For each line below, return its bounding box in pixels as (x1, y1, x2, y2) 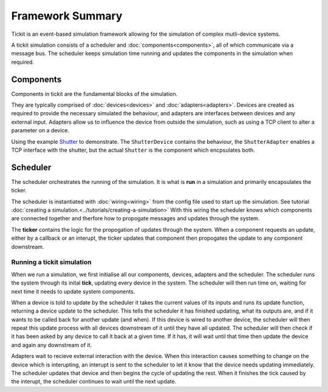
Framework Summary (11, 9, 123, 22)
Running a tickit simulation (11, 258, 92, 266)
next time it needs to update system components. (11, 288, 135, 295)
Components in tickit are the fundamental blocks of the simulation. (11, 90, 178, 97)
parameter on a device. (11, 127, 70, 134)
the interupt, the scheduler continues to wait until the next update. (11, 378, 177, 385)
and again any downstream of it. (11, 341, 92, 348)
